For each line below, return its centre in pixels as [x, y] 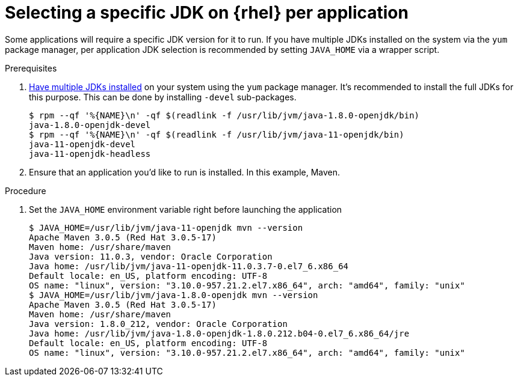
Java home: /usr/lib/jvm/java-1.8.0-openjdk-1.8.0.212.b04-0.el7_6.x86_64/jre [219, 333]
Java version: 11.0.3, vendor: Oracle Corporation [151, 256]
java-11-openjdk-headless [90, 154]
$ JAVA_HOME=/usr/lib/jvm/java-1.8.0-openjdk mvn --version [174, 295]
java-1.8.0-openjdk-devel [90, 125]
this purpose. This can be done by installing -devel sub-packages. [163, 97]
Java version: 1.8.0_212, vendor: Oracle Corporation [158, 324]
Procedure [26, 190]
